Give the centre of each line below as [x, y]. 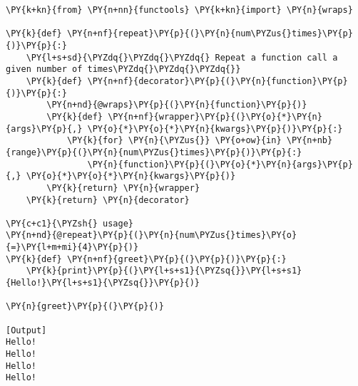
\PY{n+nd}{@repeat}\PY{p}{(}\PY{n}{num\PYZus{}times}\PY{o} [152, 235]
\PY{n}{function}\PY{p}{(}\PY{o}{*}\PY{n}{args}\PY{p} [220, 164]
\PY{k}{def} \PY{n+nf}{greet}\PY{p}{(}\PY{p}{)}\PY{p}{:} [146, 259]
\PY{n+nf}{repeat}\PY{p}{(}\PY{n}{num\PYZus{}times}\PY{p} [210, 34]
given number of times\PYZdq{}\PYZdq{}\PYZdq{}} [123, 69]
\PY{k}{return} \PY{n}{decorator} [108, 200]
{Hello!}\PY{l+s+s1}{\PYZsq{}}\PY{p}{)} [103, 283]
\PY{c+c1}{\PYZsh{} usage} [70, 223]
